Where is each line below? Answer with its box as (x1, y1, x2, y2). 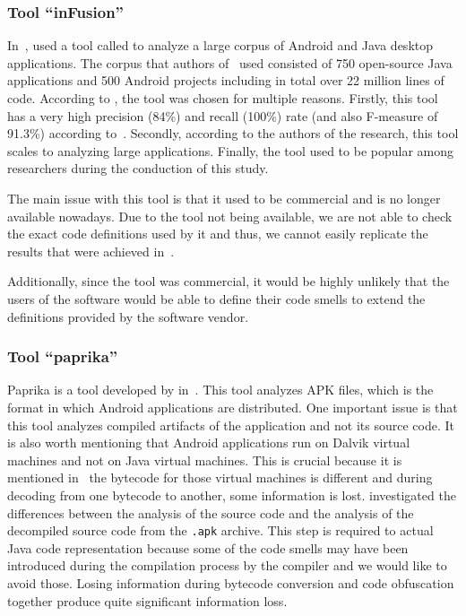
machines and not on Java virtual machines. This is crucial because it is (7, 450, 402, 469)
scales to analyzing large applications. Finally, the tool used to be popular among (7, 141, 454, 160)
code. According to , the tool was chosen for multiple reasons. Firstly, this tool (7, 89, 438, 107)
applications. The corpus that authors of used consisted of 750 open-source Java (7, 53, 453, 72)
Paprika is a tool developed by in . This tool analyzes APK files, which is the (7, 380, 434, 399)
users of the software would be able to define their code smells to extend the (7, 289, 426, 308)
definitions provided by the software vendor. (7, 307, 249, 325)
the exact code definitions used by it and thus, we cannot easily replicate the (7, 224, 428, 243)
